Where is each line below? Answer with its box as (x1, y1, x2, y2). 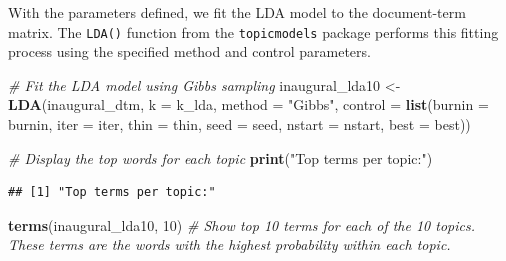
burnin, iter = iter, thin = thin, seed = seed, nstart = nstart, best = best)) (8, 114, 471, 135)
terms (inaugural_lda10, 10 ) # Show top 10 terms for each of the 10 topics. (8, 214, 476, 235)
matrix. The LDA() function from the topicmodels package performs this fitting (8, 21, 499, 42)
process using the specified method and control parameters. (8, 41, 371, 62)
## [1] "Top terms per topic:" (8, 185, 216, 200)
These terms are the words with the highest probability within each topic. (8, 234, 451, 255)
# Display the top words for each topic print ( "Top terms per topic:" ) (8, 147, 433, 168)
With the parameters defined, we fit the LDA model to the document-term (8, 2, 466, 22)
